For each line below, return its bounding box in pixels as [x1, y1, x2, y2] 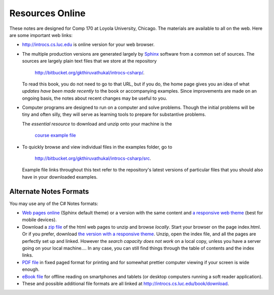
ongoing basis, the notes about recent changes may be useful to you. [22, 95, 167, 101]
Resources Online [9, 8, 86, 19]
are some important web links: [9, 32, 73, 38]
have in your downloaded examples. [22, 174, 98, 180]
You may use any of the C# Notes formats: [9, 200, 98, 206]
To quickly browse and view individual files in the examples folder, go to [22, 144, 173, 150]
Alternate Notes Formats [9, 187, 89, 196]
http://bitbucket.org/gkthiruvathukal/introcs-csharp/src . [35, 155, 152, 161]
